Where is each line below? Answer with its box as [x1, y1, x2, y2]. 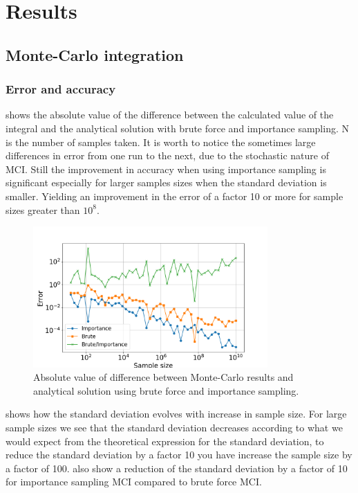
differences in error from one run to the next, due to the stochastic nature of [6, 148, 329, 163]
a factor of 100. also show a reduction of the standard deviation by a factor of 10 [6, 460, 348, 475]
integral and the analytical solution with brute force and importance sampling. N [6, 120, 349, 135]
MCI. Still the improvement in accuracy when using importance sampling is [6, 161, 326, 176]
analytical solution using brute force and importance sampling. [33, 383, 299, 397]
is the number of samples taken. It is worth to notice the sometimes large [6, 134, 316, 149]
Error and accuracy [6, 80, 116, 98]
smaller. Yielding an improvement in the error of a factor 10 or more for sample [6, 188, 343, 203]
